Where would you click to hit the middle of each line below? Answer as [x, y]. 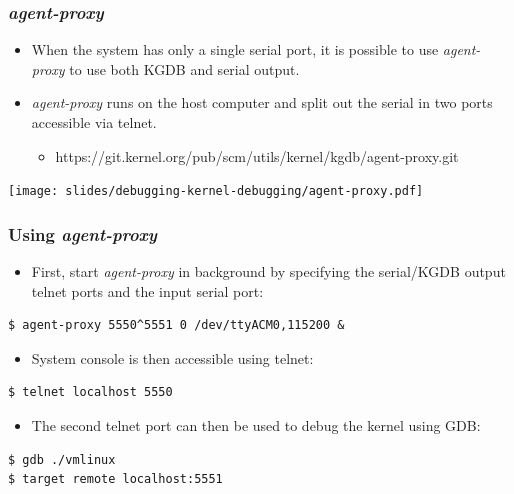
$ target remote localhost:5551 [115, 479]
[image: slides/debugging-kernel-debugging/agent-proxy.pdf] [216, 191]
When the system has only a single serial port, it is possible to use [235, 49]
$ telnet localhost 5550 [90, 392]
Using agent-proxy [82, 233]
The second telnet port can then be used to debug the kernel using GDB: [256, 425]
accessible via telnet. [94, 122]
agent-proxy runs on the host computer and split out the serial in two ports [262, 102]
